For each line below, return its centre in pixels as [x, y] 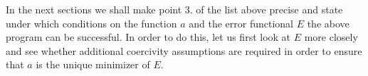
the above [328, 23]
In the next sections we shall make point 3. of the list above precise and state [174, 9]
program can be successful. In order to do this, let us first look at [148, 37]
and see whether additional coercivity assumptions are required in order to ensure [184, 50]
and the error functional [241, 23]
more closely [331, 37]
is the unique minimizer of [93, 64]
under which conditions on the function [91, 23]
